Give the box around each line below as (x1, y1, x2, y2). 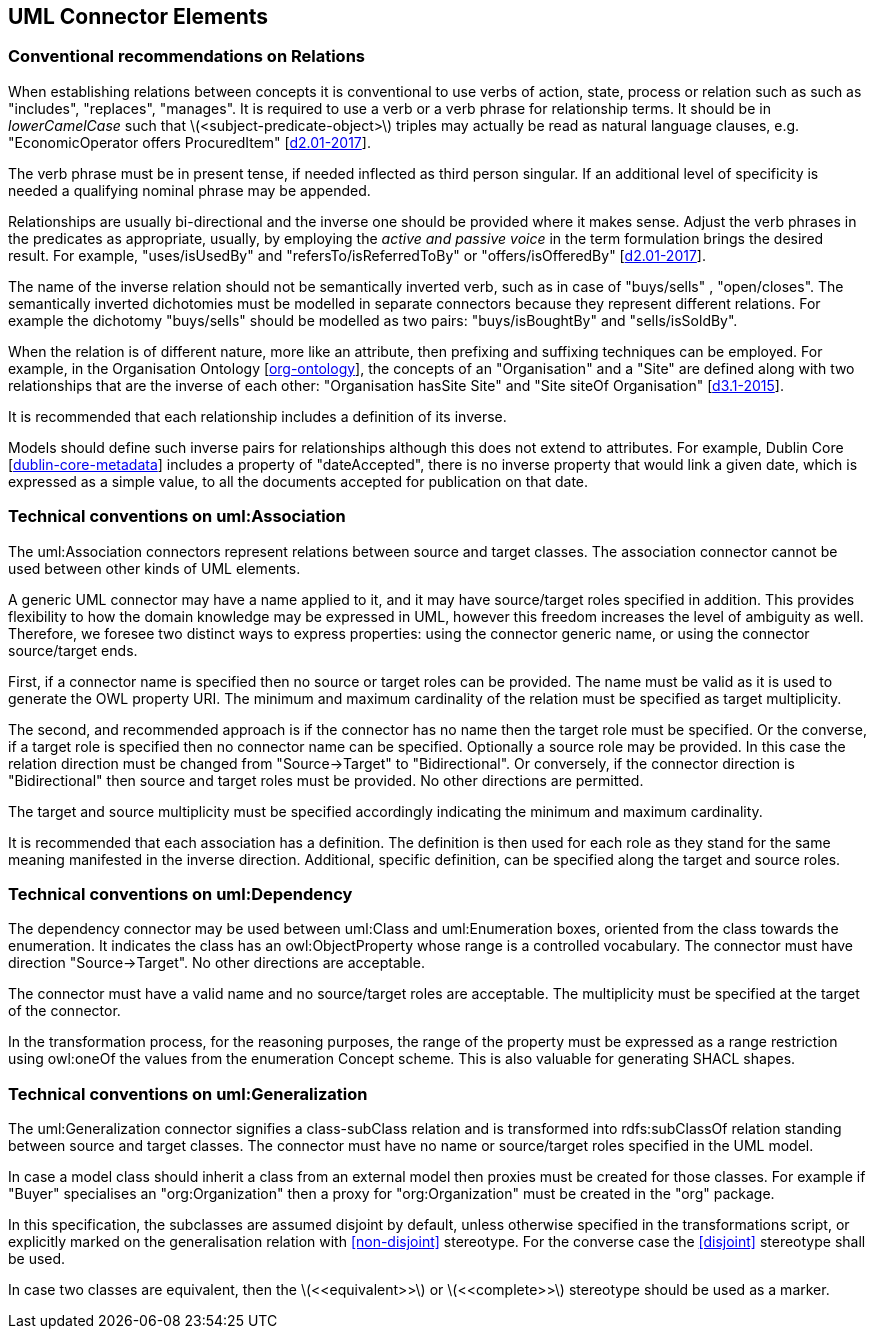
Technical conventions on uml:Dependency (8, 883, 353, 904)
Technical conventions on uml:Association (8, 506, 346, 527)
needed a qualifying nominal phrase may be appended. (8, 181, 371, 199)
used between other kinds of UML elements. (8, 559, 301, 577)
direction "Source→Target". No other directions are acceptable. (8, 954, 425, 972)
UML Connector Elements (8, 4, 269, 29)
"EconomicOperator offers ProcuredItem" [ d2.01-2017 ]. (8, 133, 371, 151)
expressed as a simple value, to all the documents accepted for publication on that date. (8, 472, 589, 490)
